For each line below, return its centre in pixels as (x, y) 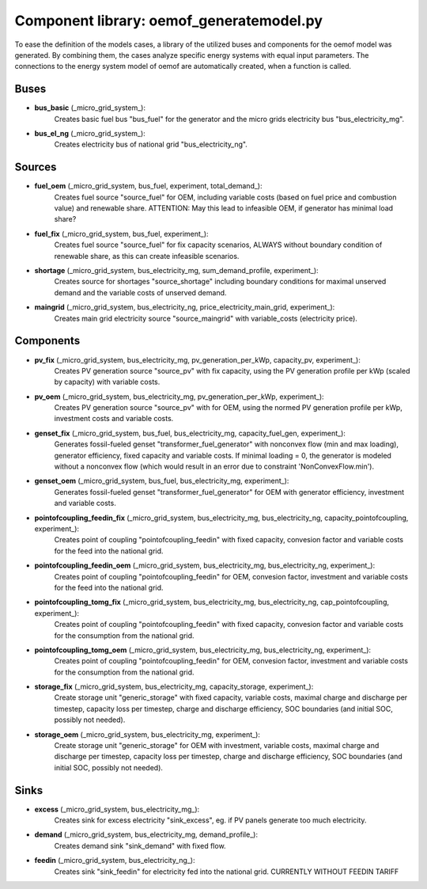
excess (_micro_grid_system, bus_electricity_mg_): (117, 809)
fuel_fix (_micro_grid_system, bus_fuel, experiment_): (121, 234)
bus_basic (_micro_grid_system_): (90, 108)
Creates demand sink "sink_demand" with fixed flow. (140, 845)
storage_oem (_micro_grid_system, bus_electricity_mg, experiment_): (147, 734)
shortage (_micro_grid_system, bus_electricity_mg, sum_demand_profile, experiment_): (177, 271)
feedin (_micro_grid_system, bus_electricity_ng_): (115, 861)
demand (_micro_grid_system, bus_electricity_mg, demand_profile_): (146, 834)
